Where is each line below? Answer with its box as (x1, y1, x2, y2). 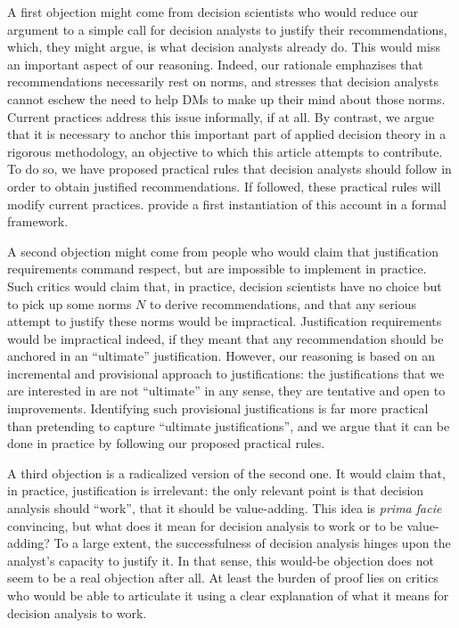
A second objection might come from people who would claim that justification (7, 241, 439, 260)
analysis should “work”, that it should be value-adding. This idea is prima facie (7, 499, 442, 518)
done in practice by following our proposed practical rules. (7, 434, 325, 453)
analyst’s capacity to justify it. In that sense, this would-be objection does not (7, 551, 434, 569)
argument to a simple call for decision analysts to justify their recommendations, (7, 20, 447, 38)
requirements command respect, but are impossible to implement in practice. (7, 259, 427, 278)
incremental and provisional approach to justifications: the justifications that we (7, 363, 445, 382)
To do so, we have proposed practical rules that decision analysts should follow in (7, 159, 452, 178)
